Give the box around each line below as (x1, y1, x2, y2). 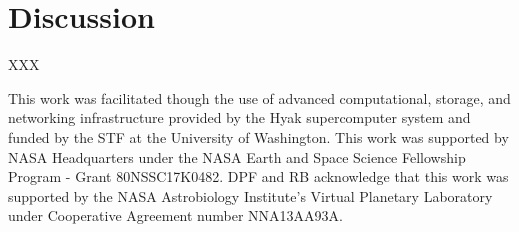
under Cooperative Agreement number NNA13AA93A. (8, 205, 343, 226)
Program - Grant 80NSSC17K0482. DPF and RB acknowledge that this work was (8, 166, 509, 187)
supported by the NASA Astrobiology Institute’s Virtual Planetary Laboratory (8, 185, 493, 206)
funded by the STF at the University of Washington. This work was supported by (8, 126, 509, 147)
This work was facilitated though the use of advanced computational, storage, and (8, 87, 511, 108)
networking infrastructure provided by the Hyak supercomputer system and (8, 107, 471, 128)
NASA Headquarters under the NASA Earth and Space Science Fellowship (8, 146, 466, 167)
